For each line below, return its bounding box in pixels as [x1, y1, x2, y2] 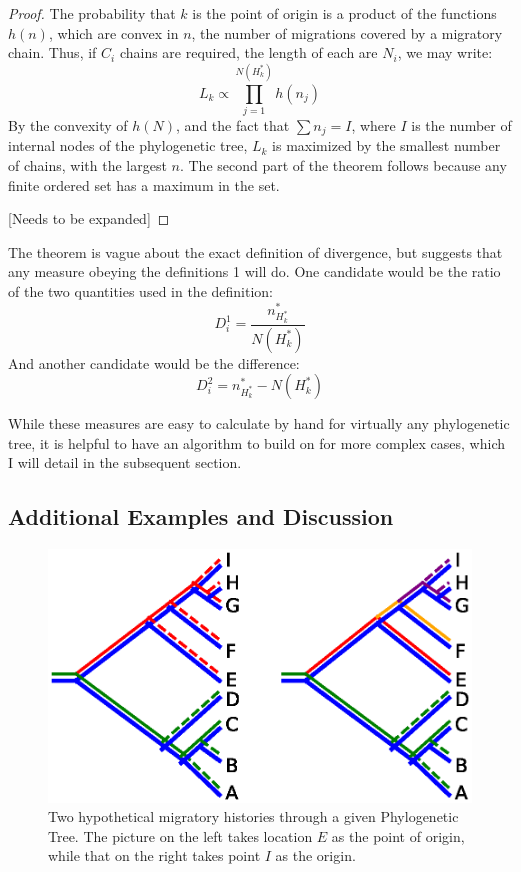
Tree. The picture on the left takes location [48, 825, 313, 846]
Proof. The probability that [8, 3, 176, 23]
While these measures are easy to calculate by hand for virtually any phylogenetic [8, 413, 510, 434]
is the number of [411, 114, 512, 135]
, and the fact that [176, 114, 290, 135]
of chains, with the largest [8, 154, 167, 175]
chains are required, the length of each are [119, 42, 378, 63]
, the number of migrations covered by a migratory [191, 22, 503, 43]
